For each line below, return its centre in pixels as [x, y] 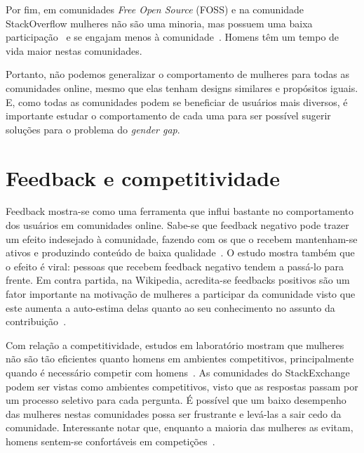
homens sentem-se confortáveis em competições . [110, 441]
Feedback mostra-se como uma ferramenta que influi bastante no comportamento [180, 211]
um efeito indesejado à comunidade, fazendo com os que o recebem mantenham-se [182, 238]
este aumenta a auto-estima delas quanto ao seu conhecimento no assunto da [170, 307]
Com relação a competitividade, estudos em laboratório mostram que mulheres [175, 344]
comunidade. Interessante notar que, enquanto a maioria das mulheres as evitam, [180, 427]
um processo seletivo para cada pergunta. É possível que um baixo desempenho [176, 400]
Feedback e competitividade [143, 177]
